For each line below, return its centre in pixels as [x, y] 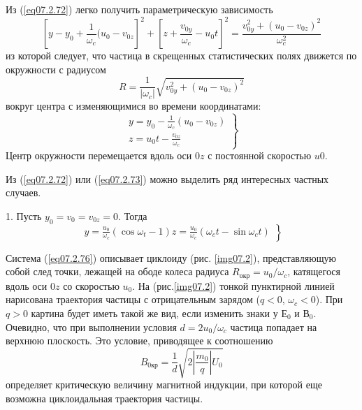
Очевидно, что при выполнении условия [91, 327]
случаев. [23, 192]
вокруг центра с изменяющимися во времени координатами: [133, 106]
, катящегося [314, 271]
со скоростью [91, 285]
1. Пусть [24, 216]
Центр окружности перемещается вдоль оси [99, 155]
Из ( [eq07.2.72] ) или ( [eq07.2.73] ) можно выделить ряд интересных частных [167, 178]
